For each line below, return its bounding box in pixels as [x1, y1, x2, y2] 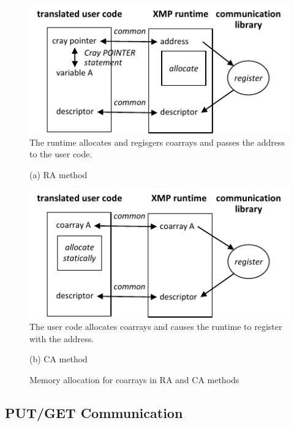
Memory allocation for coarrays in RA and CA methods [29, 373, 239, 386]
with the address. [29, 332, 94, 345]
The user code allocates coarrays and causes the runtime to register [29, 320, 282, 332]
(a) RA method [29, 168, 88, 181]
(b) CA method [29, 353, 88, 365]
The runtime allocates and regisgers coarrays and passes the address [29, 135, 285, 148]
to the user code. [29, 148, 92, 160]
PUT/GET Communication [5, 403, 183, 422]
